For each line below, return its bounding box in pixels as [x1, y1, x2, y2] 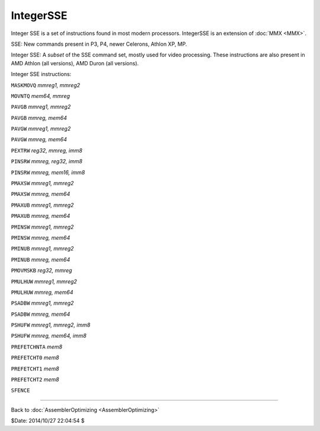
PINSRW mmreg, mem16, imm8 [11, 169, 85, 176]
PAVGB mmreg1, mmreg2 [11, 103, 71, 110]
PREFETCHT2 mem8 [11, 376, 59, 383]
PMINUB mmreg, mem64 [11, 256, 71, 263]
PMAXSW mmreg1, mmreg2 [11, 180, 74, 187]
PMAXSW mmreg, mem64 [11, 191, 71, 198]
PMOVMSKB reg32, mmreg [11, 267, 72, 274]
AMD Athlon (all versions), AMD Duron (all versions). [11, 59, 139, 66]
